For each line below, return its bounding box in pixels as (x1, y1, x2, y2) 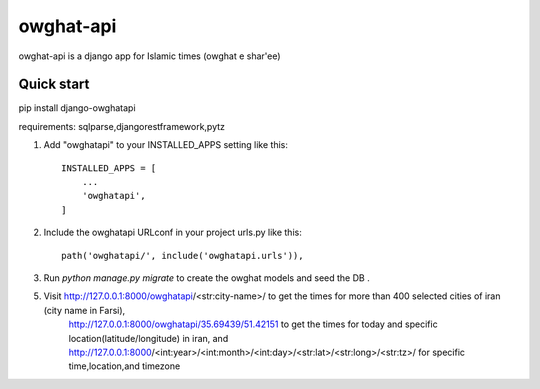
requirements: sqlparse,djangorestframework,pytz (18, 120, 225, 132)
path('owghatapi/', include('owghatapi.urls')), (61, 250, 304, 261)
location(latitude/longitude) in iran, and (68, 332, 229, 344)
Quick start (18, 76, 90, 93)
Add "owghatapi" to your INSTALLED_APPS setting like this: (43, 139, 289, 151)
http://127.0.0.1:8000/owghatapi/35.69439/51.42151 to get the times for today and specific (68, 318, 439, 330)
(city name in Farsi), (43, 304, 126, 316)
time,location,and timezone (68, 360, 181, 372)
